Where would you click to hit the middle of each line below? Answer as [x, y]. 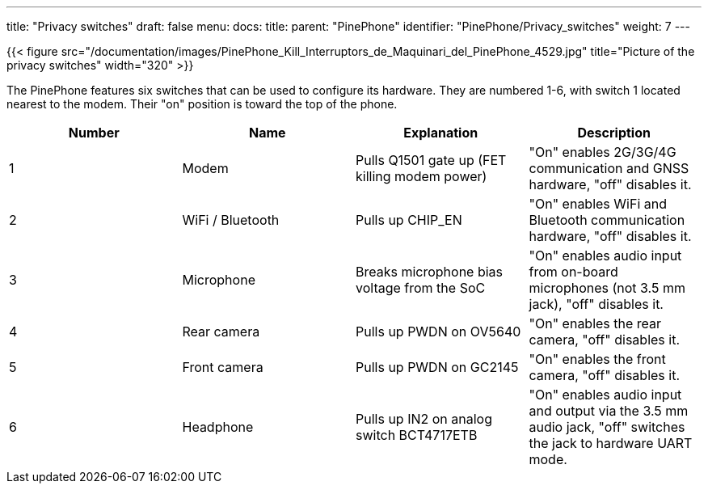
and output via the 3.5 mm [609, 411]
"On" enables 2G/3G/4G [603, 152]
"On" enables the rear [595, 323]
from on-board [573, 272]
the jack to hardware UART [611, 443]
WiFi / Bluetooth [231, 220]
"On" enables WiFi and [598, 204]
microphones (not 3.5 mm [607, 288]
